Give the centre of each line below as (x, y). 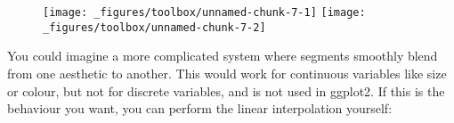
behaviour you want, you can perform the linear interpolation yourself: (200, 108)
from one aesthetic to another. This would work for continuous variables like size (227, 73)
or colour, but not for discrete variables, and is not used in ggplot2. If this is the (226, 90)
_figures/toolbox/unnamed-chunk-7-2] (154, 27)
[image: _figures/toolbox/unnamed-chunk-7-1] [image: (204, 12)
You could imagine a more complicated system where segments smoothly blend (223, 56)
